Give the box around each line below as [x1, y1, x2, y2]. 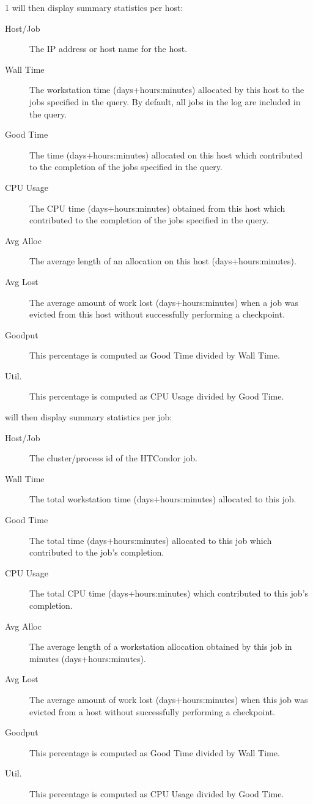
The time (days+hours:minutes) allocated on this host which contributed [29, 148, 303, 161]
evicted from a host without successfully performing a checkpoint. [29, 705, 276, 718]
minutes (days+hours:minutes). [29, 652, 146, 664]
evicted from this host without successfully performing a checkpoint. [29, 308, 285, 321]
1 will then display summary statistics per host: [5, 1, 183, 13]
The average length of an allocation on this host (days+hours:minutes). [29, 255, 296, 267]
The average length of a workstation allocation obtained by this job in [29, 640, 292, 653]
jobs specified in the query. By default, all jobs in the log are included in [29, 95, 301, 108]
